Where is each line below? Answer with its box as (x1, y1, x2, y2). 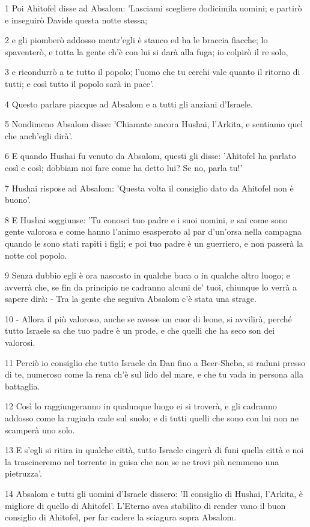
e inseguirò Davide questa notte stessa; (5, 13, 148, 26)
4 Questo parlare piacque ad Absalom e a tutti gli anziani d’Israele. (5, 97, 253, 110)
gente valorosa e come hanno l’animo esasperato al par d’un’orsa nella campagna (5, 225, 302, 238)
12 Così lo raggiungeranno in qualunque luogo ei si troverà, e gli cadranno (5, 400, 277, 412)
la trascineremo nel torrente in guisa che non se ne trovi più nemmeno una (5, 455, 279, 468)
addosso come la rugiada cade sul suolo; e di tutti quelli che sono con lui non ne (5, 412, 299, 424)
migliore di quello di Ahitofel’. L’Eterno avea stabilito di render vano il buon (5, 499, 286, 511)
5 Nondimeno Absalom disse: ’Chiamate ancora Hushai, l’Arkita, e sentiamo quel (5, 118, 303, 130)
